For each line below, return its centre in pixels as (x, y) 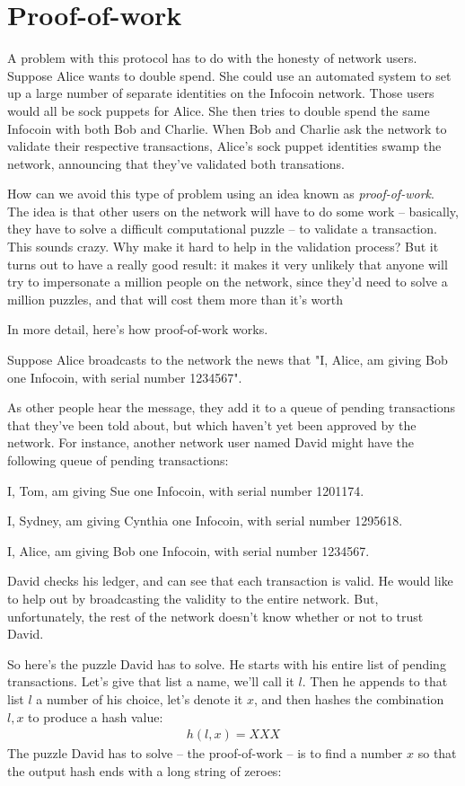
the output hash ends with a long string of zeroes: (145, 770)
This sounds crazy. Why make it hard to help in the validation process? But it (223, 247)
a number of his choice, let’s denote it (140, 698)
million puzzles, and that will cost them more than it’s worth (175, 299)
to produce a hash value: (96, 716)
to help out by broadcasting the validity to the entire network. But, (193, 598)
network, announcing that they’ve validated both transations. (176, 163)
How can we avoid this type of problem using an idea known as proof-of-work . (221, 194)
